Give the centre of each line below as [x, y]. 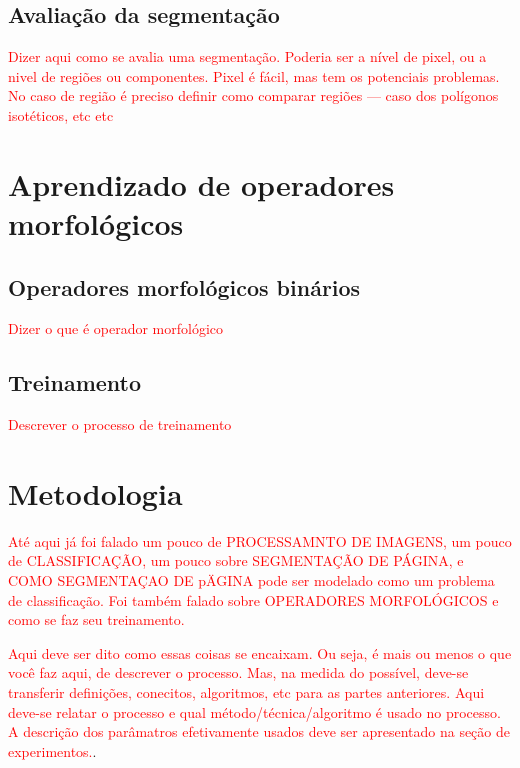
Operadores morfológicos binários [184, 286]
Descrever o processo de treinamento [120, 424]
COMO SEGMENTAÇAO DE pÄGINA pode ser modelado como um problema [251, 580]
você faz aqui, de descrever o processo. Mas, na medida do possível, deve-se [238, 672]
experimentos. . [52, 750]
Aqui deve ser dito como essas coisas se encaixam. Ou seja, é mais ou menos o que [260, 652]
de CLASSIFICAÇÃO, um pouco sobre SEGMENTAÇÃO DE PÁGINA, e [236, 560]
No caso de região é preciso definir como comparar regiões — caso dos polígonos [253, 95]
